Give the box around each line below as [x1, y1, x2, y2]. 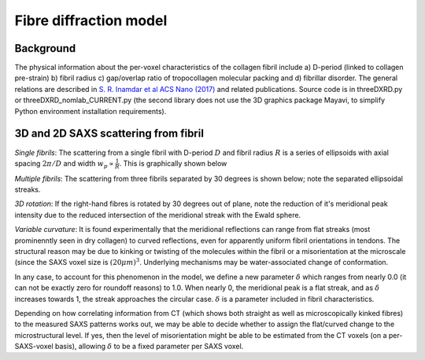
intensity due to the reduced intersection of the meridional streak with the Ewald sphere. [14, 210, 301, 219]
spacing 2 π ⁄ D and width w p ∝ [14, 158, 114, 170]
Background [14, 42, 76, 55]
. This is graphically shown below [119, 158, 227, 168]
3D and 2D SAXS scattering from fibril [14, 127, 205, 141]
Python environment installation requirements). [14, 106, 167, 116]
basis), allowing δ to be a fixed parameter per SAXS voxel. [54, 342, 244, 351]
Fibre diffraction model [14, 12, 168, 29]
